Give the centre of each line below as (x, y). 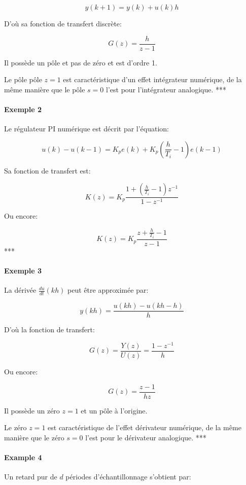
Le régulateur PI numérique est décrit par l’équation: (87, 129)
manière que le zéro (34, 437)
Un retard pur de (31, 477)
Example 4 (23, 457)
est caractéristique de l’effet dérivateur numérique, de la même (145, 427)
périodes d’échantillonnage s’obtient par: (128, 477)
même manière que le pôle (45, 89)
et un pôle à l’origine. (114, 410)
